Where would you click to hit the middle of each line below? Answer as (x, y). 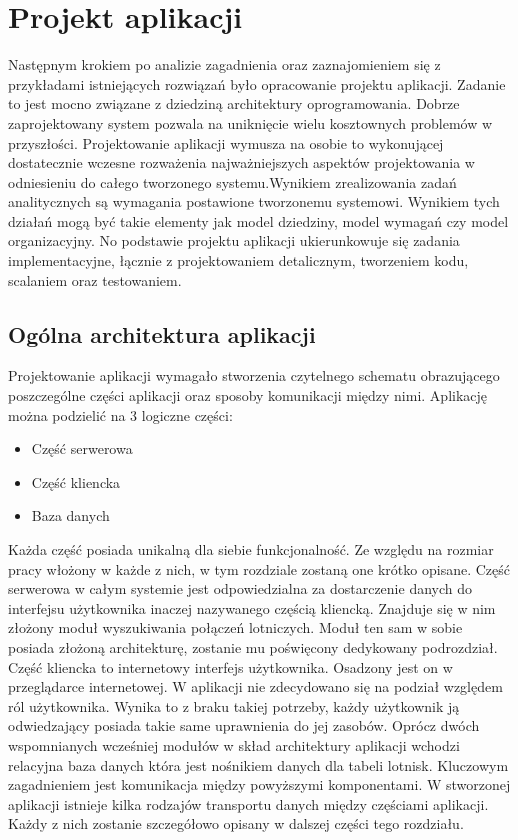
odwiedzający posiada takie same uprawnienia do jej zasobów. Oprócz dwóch (244, 725)
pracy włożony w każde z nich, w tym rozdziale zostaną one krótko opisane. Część (259, 568)
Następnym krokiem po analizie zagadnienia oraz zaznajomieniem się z (224, 64)
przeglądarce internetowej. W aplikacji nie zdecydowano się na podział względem (255, 686)
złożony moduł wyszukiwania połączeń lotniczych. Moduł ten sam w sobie (235, 627)
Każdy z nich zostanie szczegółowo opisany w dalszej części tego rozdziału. (236, 823)
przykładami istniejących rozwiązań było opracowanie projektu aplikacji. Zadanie (257, 83)
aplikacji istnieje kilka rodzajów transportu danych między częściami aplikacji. (248, 803)
